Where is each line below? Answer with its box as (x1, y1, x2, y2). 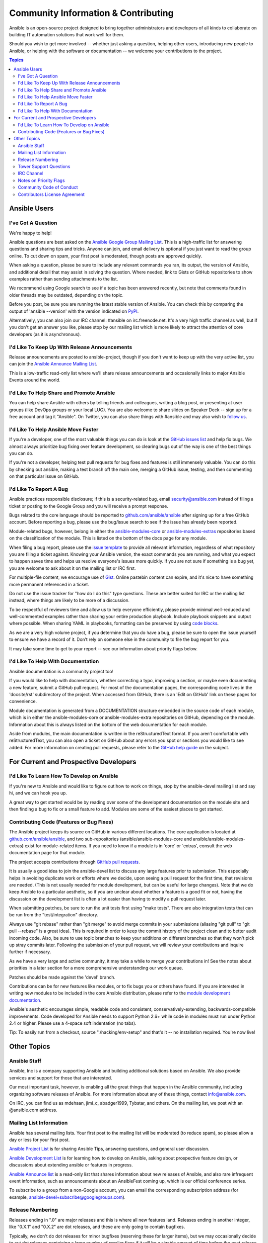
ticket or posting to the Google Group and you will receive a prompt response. (9, 503, 168, 509)
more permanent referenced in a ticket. (9, 581, 89, 587)
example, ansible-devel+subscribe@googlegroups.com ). (9, 1194, 126, 1200)
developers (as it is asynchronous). (9, 331, 81, 337)
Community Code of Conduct (18, 184, 78, 190)
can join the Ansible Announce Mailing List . (9, 361, 98, 367)
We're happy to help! (9, 230, 52, 236)
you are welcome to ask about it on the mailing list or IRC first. (9, 565, 136, 571)
